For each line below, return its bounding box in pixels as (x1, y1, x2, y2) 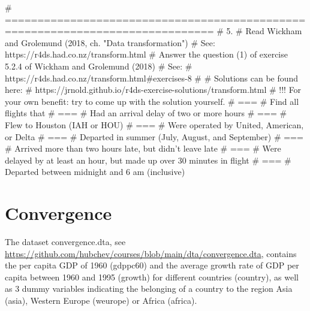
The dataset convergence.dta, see (5, 235, 126, 248)
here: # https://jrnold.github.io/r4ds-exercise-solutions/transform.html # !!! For (5, 83, 302, 96)
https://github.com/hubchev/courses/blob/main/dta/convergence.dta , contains (5, 247, 297, 259)
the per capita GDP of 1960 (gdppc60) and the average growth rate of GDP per (5, 259, 299, 271)
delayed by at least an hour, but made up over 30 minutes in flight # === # (5, 153, 291, 166)
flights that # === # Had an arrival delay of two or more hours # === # (5, 107, 287, 119)
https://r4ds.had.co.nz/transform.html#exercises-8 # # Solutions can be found (5, 71, 299, 84)
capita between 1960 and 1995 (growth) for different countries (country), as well (5, 270, 299, 283)
